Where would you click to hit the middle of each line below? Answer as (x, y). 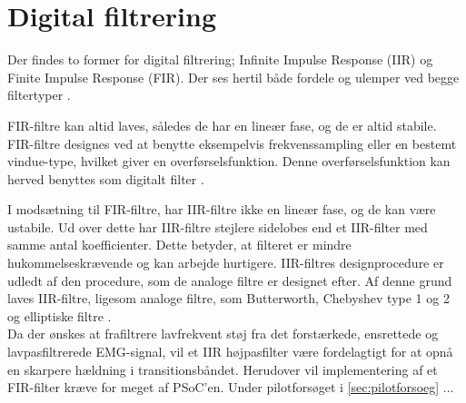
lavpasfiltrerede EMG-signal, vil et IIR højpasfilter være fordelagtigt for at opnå (230, 352)
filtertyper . (39, 95)
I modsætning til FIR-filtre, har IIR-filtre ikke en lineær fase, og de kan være (222, 209)
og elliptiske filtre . (59, 315)
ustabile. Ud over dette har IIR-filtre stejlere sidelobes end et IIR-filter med (218, 226)
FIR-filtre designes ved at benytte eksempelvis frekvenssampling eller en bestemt (232, 143)
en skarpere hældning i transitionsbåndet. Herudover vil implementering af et (223, 369)
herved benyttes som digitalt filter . (106, 178)
